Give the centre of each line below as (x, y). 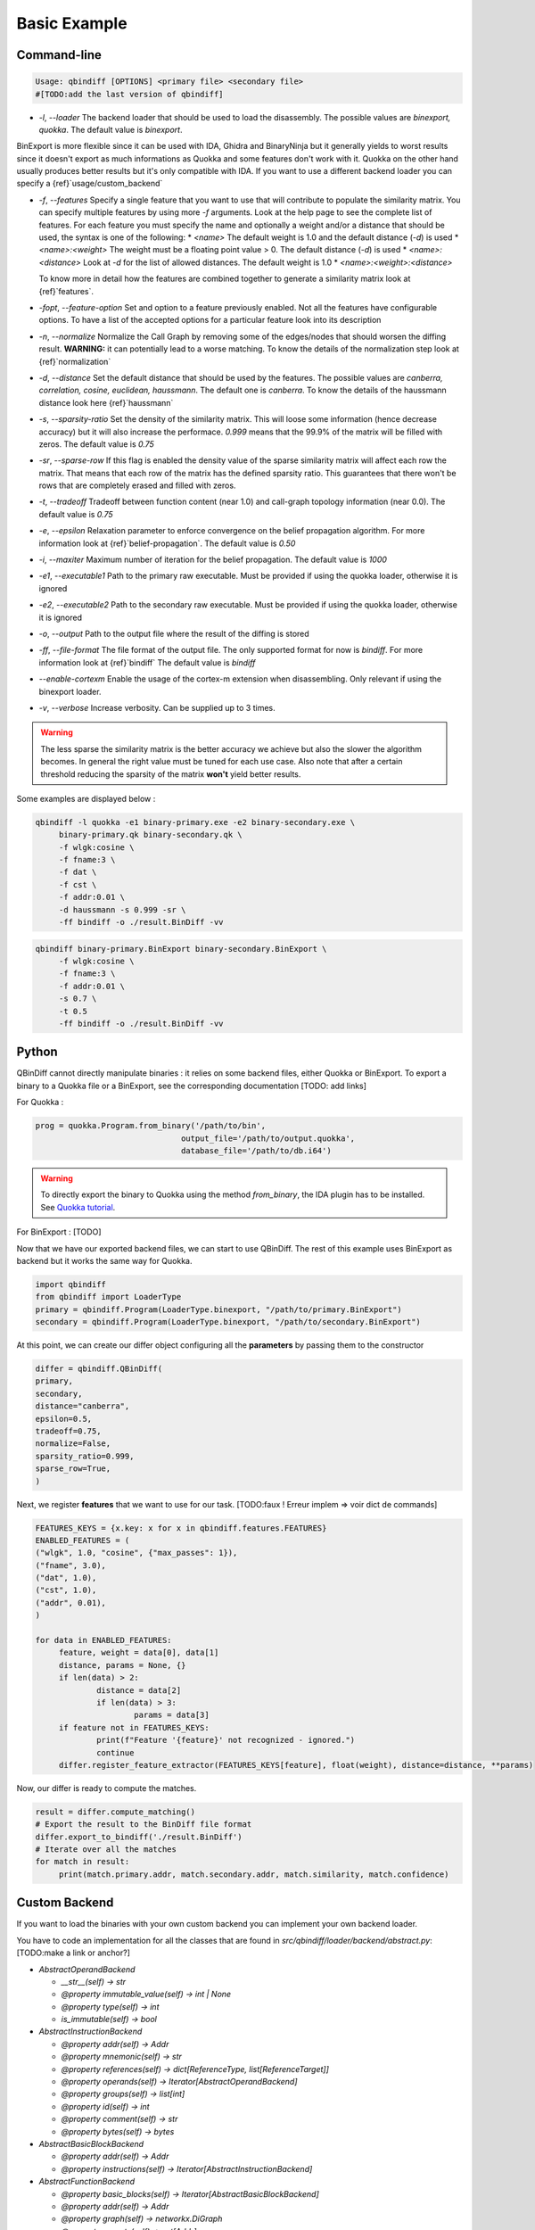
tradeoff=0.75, (68, 1431)
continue (115, 1752)
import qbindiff (71, 1284)
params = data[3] (172, 1715)
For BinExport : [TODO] (59, 1232)
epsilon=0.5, (64, 1419)
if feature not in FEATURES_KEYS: (134, 1727)
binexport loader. (70, 691)
